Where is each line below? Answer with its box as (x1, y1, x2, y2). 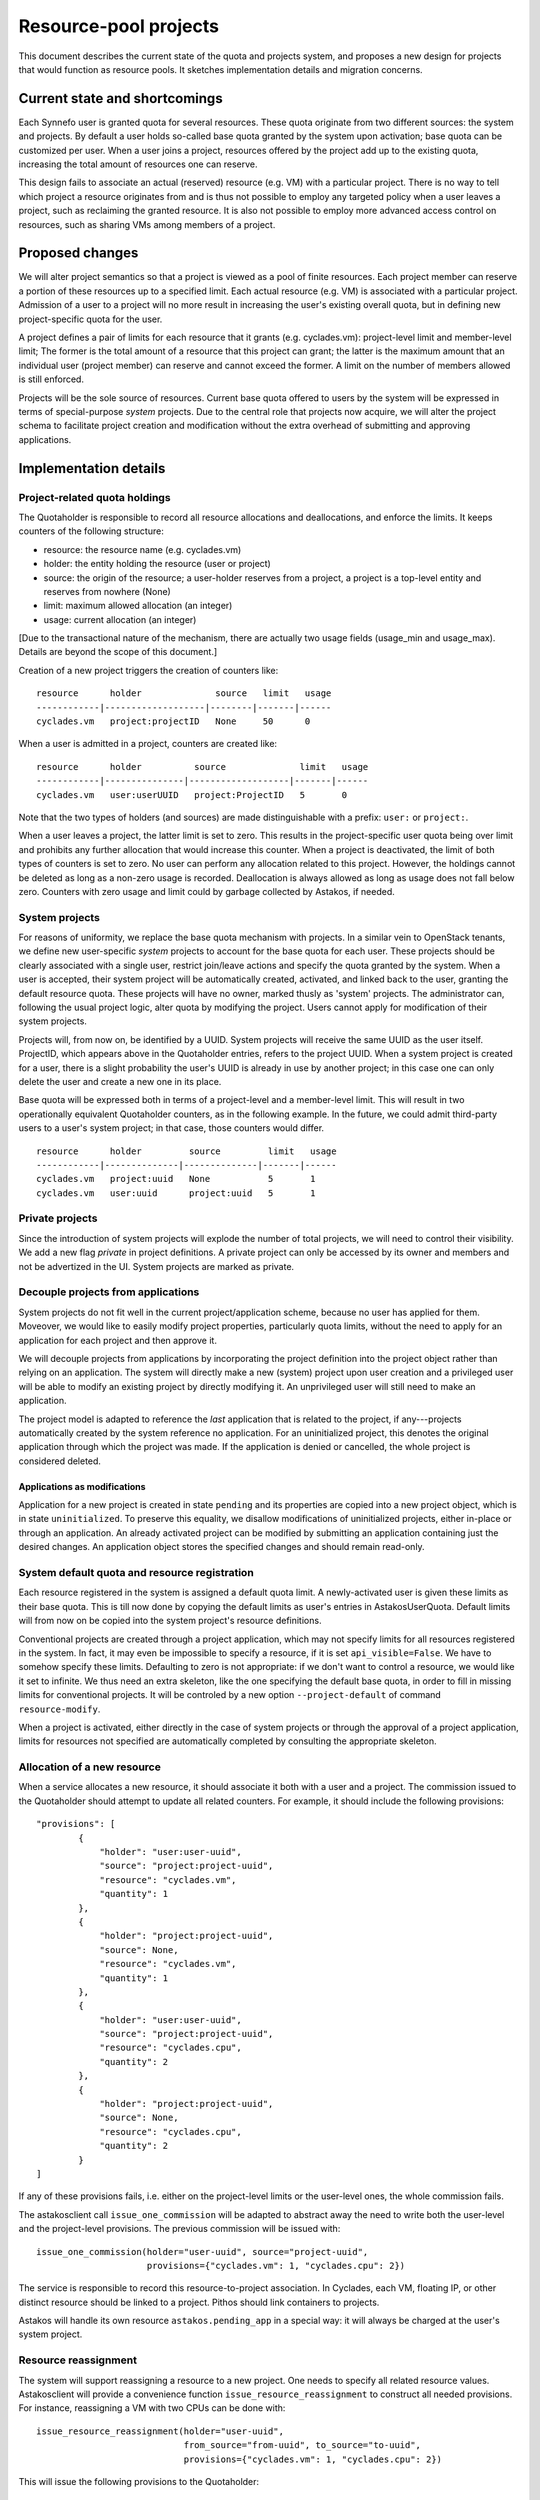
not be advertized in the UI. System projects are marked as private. (18, 1260, 295, 1272)
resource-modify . (18, 1703, 101, 1715)
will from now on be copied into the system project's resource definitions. (18, 1615, 322, 1627)
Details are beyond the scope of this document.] (18, 646, 218, 658)
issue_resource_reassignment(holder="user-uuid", (36, 2425, 285, 2437)
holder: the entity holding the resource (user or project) (43, 558, 272, 570)
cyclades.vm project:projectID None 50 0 (36, 716, 311, 727)
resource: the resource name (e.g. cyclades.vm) (43, 543, 242, 555)
